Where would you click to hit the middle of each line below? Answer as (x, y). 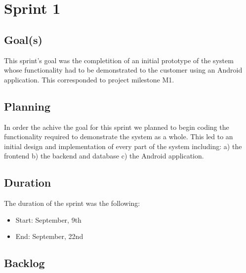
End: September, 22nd (49, 236)
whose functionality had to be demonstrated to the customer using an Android (123, 70)
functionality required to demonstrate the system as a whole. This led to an (119, 136)
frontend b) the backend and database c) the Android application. (104, 156)
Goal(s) (23, 39)
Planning (27, 106)
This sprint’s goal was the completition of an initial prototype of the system (119, 60)
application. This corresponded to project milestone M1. (89, 79)
